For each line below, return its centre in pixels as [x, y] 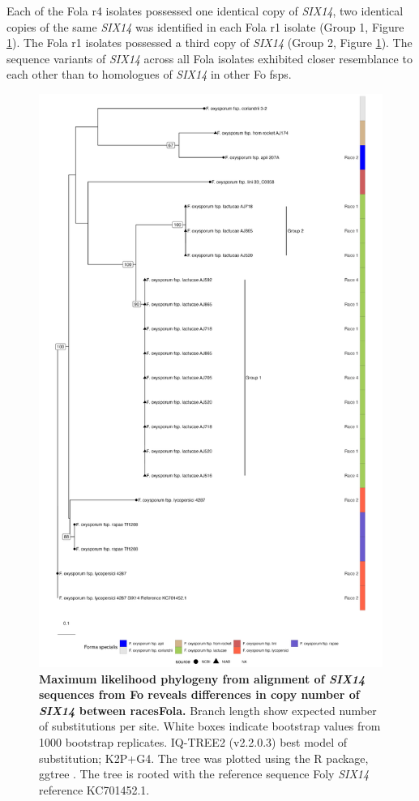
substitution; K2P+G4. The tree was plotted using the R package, [204, 758]
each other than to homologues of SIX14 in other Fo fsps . [149, 74]
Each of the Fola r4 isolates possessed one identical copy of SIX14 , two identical [205, 11]
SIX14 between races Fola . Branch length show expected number [208, 710]
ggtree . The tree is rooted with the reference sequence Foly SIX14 [204, 774]
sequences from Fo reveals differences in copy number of [199, 694]
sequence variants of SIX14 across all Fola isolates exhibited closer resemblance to [209, 58]
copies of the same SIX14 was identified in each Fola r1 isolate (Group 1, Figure [205, 26]
